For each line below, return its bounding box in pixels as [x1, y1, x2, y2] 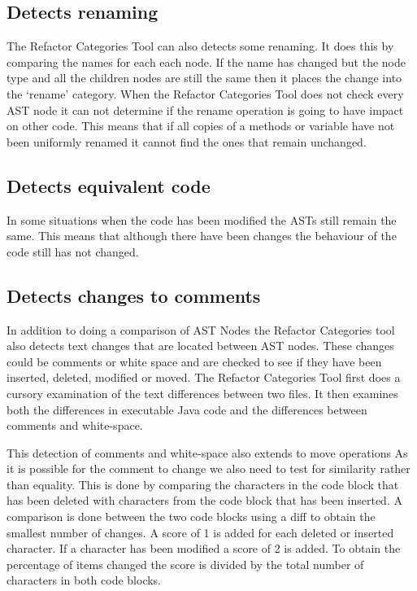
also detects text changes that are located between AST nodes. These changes [7, 337, 394, 354]
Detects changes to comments [7, 282, 261, 308]
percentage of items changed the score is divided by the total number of [7, 555, 364, 572]
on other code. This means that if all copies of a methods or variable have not [7, 117, 395, 134]
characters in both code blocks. [7, 571, 162, 589]
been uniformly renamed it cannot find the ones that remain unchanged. [7, 133, 367, 150]
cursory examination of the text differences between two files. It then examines [7, 384, 398, 401]
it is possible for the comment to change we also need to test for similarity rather [7, 460, 410, 477]
